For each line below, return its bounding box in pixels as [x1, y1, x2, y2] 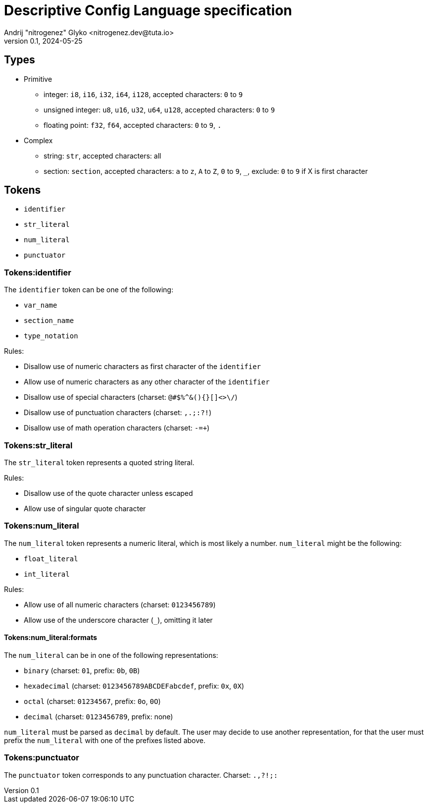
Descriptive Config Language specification [4, 2, 292, 19]
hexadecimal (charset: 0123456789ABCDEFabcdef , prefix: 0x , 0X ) [24, 681, 244, 690]
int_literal [24, 570, 70, 578]
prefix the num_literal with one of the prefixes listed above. [4, 736, 206, 745]
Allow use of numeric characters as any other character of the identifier [24, 377, 270, 386]
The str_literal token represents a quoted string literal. [4, 458, 194, 467]
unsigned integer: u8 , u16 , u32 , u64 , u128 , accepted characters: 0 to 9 [44, 105, 275, 114]
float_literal [24, 554, 78, 563]
